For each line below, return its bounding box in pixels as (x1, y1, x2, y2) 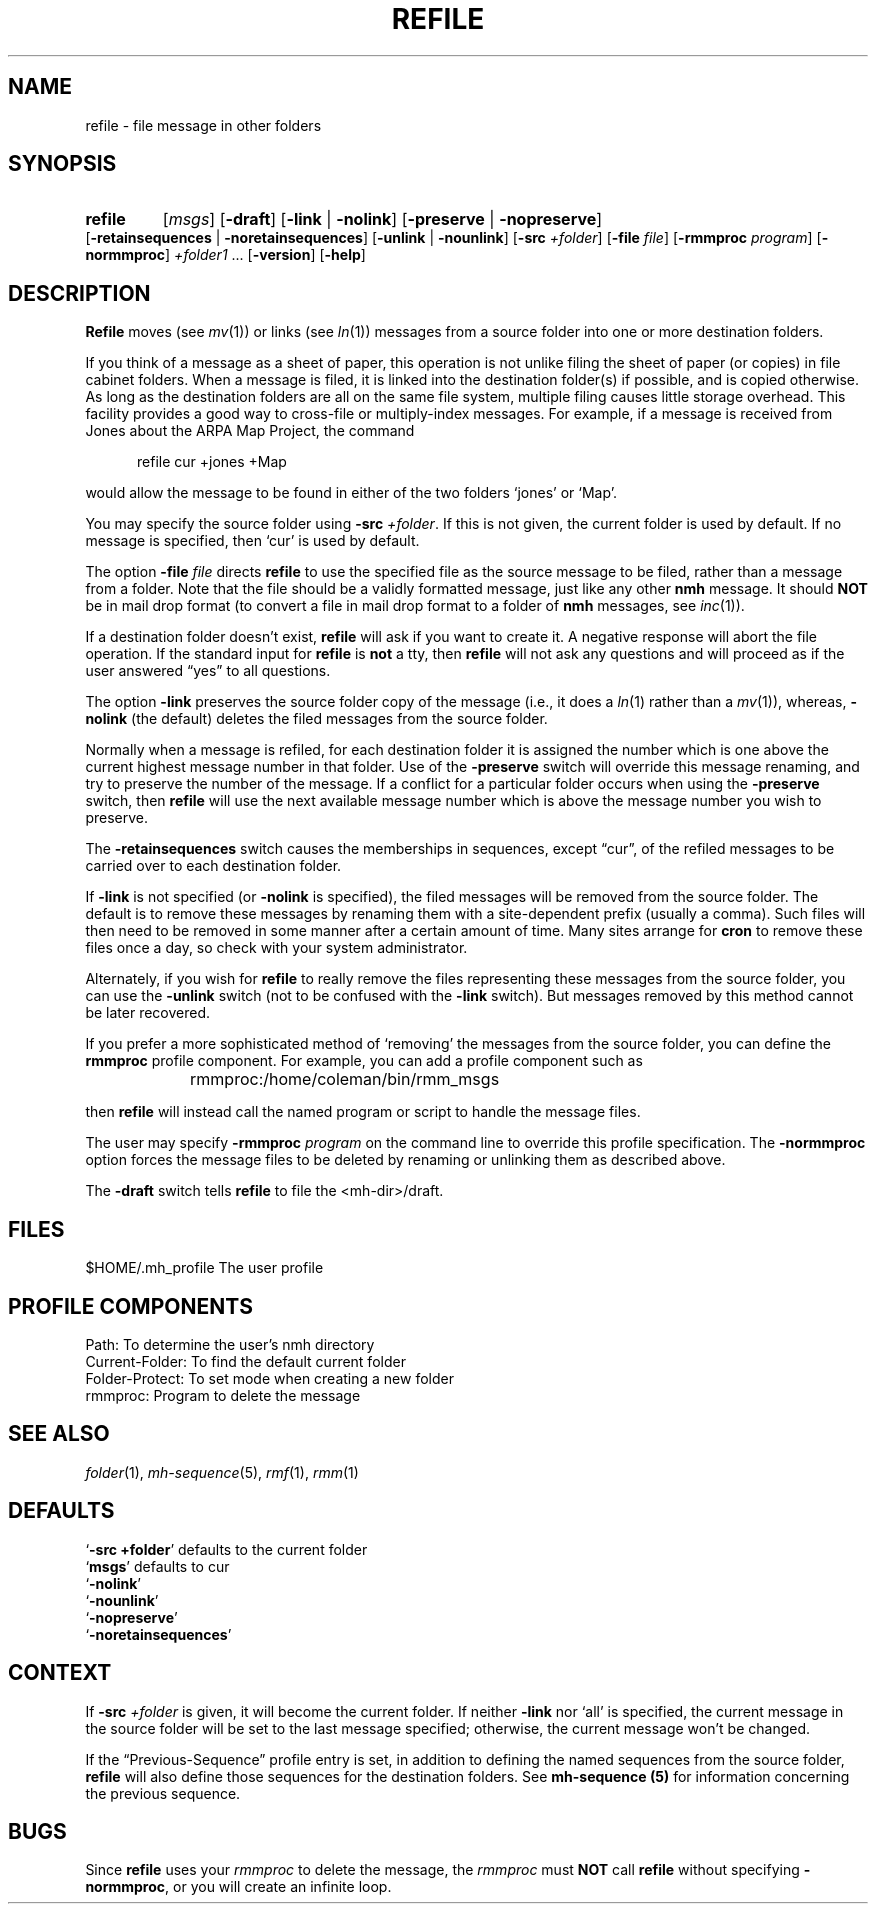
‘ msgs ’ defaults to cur (85, 1557, 230, 1575)
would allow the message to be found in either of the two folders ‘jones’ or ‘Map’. (85, 484, 617, 502)
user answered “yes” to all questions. (85, 662, 331, 680)
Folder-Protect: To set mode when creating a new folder (85, 1369, 454, 1387)
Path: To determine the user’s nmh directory (85, 1335, 375, 1353)
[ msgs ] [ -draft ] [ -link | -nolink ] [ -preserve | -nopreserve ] (162, 209, 603, 230)
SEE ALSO (8, 1421, 110, 1447)
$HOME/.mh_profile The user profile (85, 1259, 324, 1277)
